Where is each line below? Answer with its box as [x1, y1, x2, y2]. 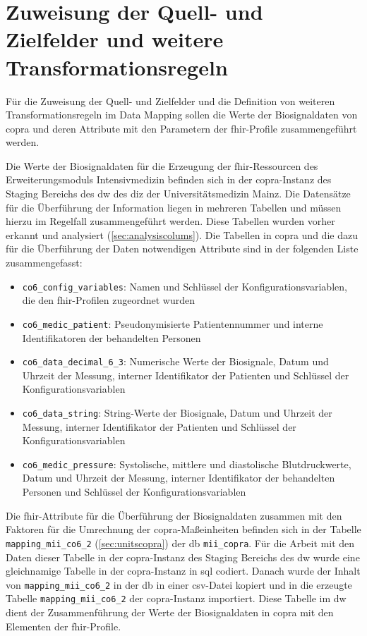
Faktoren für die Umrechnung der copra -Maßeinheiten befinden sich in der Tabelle [6, 522, 361, 537]
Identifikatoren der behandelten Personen [22, 330, 201, 345]
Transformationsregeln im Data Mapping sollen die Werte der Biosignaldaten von [6, 107, 358, 122]
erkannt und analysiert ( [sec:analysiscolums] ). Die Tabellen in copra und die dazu [6, 227, 358, 242]
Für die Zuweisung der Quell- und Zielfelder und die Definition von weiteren [6, 93, 335, 108]
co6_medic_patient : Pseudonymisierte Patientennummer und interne [22, 316, 323, 331]
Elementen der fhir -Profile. [6, 618, 121, 633]
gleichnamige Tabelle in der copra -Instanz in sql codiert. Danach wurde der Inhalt [6, 563, 361, 578]
